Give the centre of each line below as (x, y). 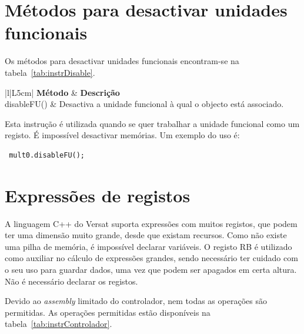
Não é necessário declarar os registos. (71, 281)
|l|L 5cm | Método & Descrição (62, 92)
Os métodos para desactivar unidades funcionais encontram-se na (122, 61)
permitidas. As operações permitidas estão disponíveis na (108, 312)
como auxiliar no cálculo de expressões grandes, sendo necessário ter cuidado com (151, 258)
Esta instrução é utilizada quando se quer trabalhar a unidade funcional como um (152, 123)
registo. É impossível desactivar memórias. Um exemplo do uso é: (122, 135)
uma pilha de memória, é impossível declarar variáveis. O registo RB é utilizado (148, 246)
